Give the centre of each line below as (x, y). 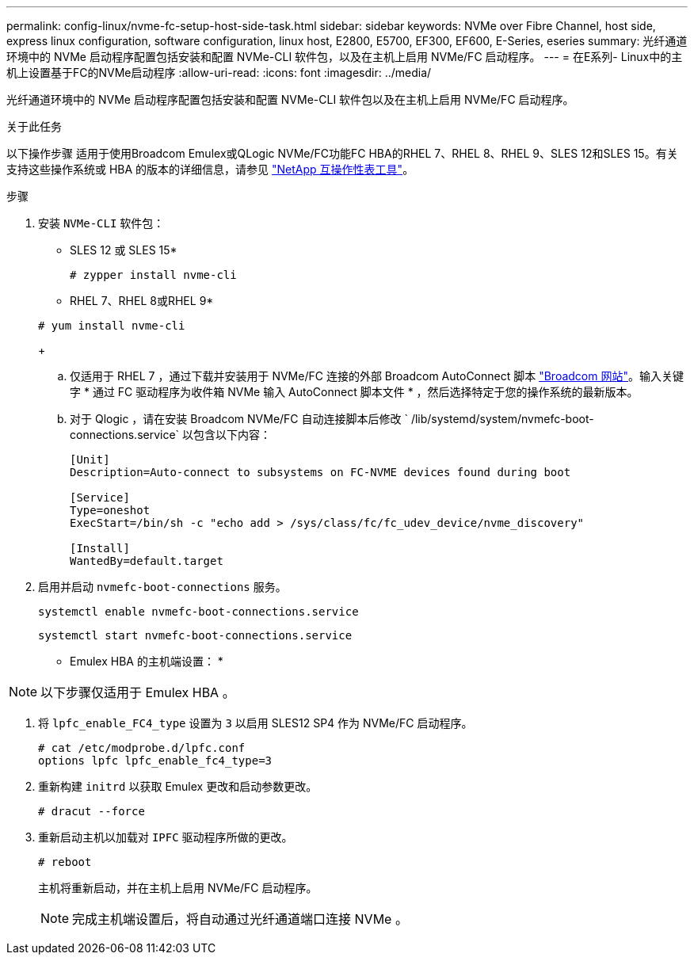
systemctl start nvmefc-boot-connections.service (195, 635)
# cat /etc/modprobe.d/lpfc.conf (142, 748)
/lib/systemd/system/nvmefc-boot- (502, 419)
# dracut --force (92, 811)
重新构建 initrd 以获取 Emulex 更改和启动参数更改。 (178, 786)
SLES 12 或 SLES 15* (124, 250)
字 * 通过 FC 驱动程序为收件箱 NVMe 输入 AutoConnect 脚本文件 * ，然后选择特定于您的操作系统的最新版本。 (354, 392)
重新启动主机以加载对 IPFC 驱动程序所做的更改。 (166, 837)
